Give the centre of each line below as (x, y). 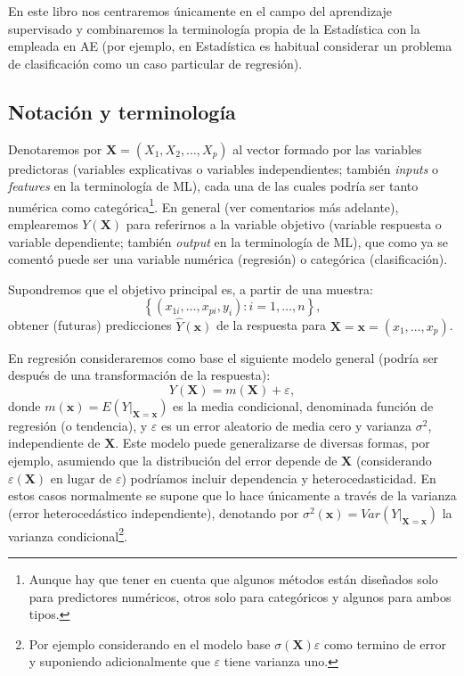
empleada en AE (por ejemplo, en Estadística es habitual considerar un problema (230, 46)
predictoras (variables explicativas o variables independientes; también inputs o (224, 168)
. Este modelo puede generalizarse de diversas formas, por (273, 443)
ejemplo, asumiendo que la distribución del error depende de (173, 460)
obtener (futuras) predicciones (90, 325)
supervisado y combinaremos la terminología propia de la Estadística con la (214, 28)
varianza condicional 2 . (68, 534)
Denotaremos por (55, 148)
